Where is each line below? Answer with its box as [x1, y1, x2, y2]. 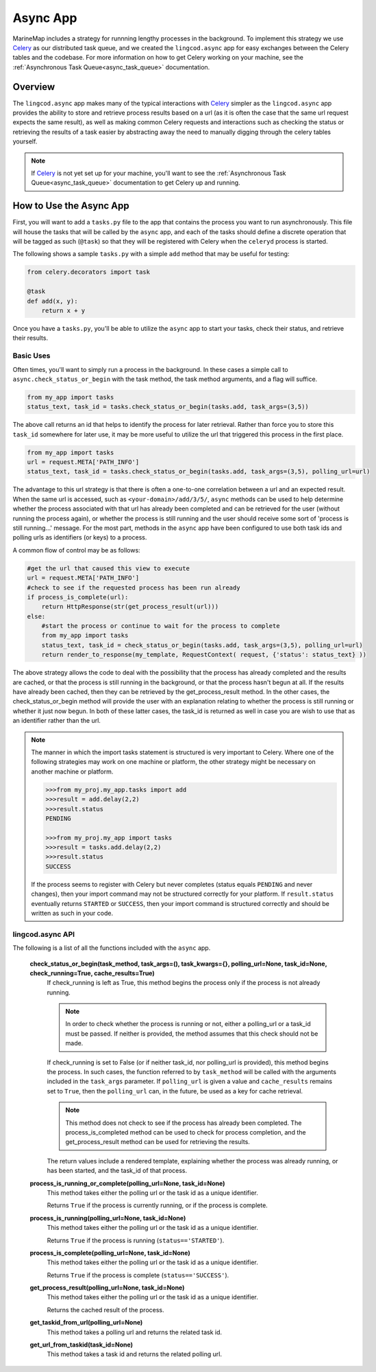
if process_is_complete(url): [27, 593, 129, 601]
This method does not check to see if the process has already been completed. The [65, 1119, 302, 1127]
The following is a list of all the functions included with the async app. [12, 944, 211, 952]
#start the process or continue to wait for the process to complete [41, 622, 280, 630]
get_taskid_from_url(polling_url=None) [29, 1318, 143, 1327]
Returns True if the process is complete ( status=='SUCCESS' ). [47, 1270, 229, 1279]
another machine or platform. [31, 767, 114, 776]
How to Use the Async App [12, 200, 129, 212]
